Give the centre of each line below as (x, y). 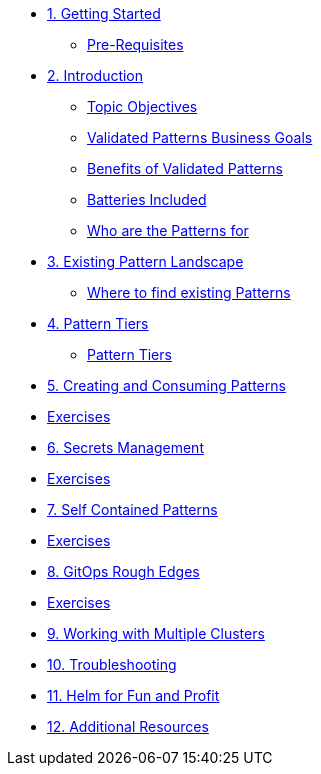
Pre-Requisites (135, 44)
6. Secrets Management (125, 447)
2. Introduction (95, 75)
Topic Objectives (142, 106)
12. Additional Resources (128, 726)
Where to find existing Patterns (189, 292)
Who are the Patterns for (168, 230)
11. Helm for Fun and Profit (133, 695)
